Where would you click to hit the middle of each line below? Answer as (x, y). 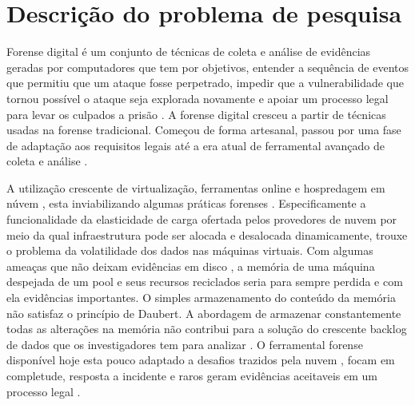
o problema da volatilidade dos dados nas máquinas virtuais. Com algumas (190, 250)
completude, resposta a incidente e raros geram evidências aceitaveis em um (192, 375)
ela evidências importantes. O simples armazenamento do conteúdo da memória (201, 298)
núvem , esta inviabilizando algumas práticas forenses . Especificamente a (186, 203)
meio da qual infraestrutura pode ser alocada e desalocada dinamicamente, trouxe (207, 234)
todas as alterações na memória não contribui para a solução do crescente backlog (207, 329)
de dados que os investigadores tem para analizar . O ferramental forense (185, 344)
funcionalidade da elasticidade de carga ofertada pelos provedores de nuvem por (202, 219)
